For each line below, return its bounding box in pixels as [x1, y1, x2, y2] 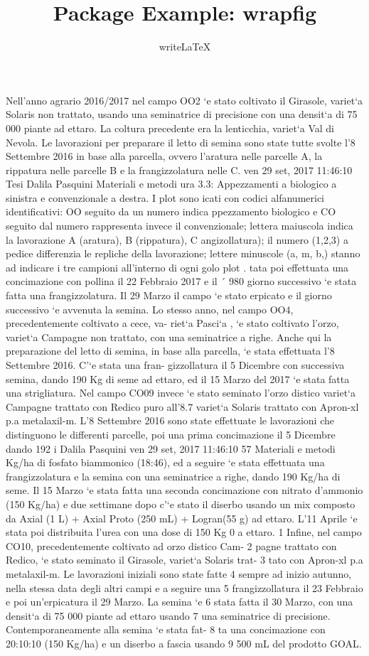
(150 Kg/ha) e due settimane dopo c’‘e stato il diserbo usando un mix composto [6, 496, 355, 511]
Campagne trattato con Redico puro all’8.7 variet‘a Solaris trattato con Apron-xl [6, 399, 359, 414]
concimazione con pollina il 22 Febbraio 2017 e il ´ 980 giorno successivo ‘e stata [6, 274, 357, 289]
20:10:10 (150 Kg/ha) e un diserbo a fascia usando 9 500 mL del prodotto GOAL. [6, 635, 362, 650]
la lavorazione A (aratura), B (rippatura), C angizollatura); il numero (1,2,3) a [6, 232, 348, 247]
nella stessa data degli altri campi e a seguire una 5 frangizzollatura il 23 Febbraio [6, 580, 363, 595]
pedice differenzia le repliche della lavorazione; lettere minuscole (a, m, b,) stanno [6, 246, 360, 261]
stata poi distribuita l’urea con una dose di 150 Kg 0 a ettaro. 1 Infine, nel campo [6, 525, 362, 539]
